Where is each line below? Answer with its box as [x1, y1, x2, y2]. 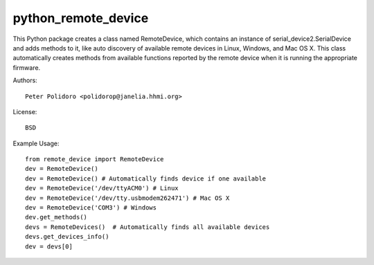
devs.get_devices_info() [25, 232, 109, 241]
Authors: [12, 76, 37, 84]
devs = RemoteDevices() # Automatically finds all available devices [25, 223, 270, 231]
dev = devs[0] [25, 242, 73, 250]
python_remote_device [12, 10, 149, 26]
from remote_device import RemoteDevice [25, 156, 164, 163]
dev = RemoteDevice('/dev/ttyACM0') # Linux [25, 184, 179, 192]
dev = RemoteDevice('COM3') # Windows [25, 204, 157, 212]
